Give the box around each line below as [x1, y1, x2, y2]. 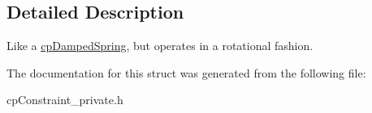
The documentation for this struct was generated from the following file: [6, 64, 366, 81]
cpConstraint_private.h [6, 91, 123, 108]
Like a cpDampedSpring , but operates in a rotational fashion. [6, 37, 314, 54]
